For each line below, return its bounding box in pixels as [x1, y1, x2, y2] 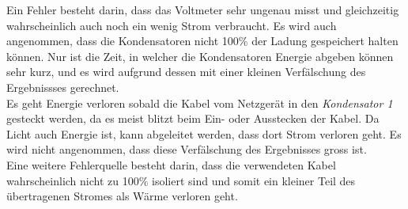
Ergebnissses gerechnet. [6, 78, 119, 95]
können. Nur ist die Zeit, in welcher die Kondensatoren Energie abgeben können [6, 47, 394, 64]
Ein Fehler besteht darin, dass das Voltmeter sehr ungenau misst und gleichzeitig [6, 2, 399, 17]
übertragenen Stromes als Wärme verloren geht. [6, 188, 238, 204]
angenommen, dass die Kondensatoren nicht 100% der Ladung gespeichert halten [6, 32, 399, 49]
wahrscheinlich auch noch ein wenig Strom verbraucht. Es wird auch [6, 17, 337, 33]
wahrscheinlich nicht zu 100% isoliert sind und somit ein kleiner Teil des [6, 172, 356, 188]
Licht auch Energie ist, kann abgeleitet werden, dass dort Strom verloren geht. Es [6, 125, 402, 142]
